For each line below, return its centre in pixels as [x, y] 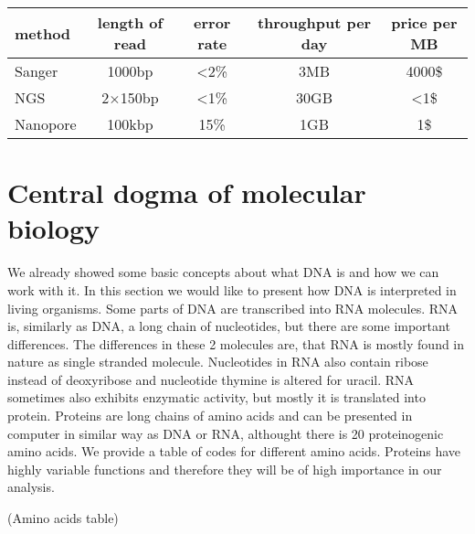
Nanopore [46, 124]
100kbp [130, 124]
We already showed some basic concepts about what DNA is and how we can [223, 272]
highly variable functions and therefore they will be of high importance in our [225, 469]
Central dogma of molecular [187, 192]
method [43, 33]
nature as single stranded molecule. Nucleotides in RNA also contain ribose [218, 362]
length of [130, 22]
